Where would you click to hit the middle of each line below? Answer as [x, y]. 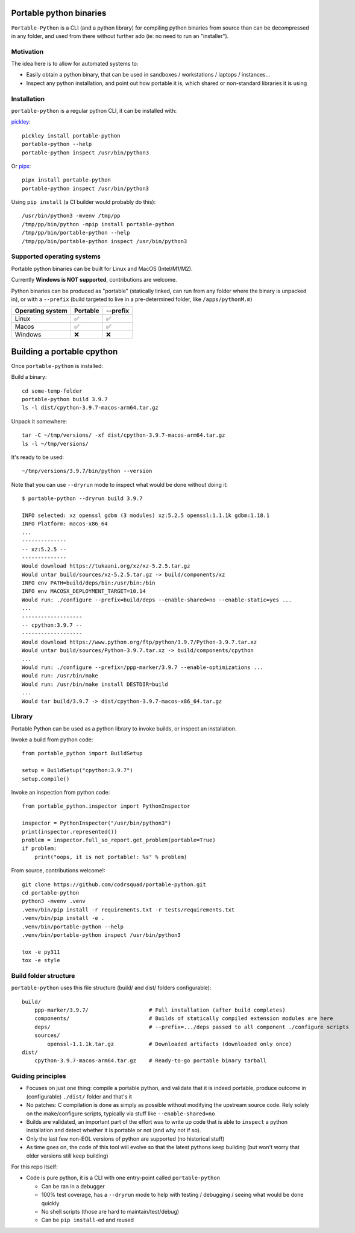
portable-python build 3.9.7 [65, 399]
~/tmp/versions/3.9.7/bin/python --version [87, 471]
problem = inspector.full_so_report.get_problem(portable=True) [119, 840]
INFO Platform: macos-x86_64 [65, 524]
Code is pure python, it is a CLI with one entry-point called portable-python [123, 1178]
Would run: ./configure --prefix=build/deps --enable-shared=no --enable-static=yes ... [157, 600]
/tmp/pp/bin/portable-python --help [76, 233]
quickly [50, 1203]
